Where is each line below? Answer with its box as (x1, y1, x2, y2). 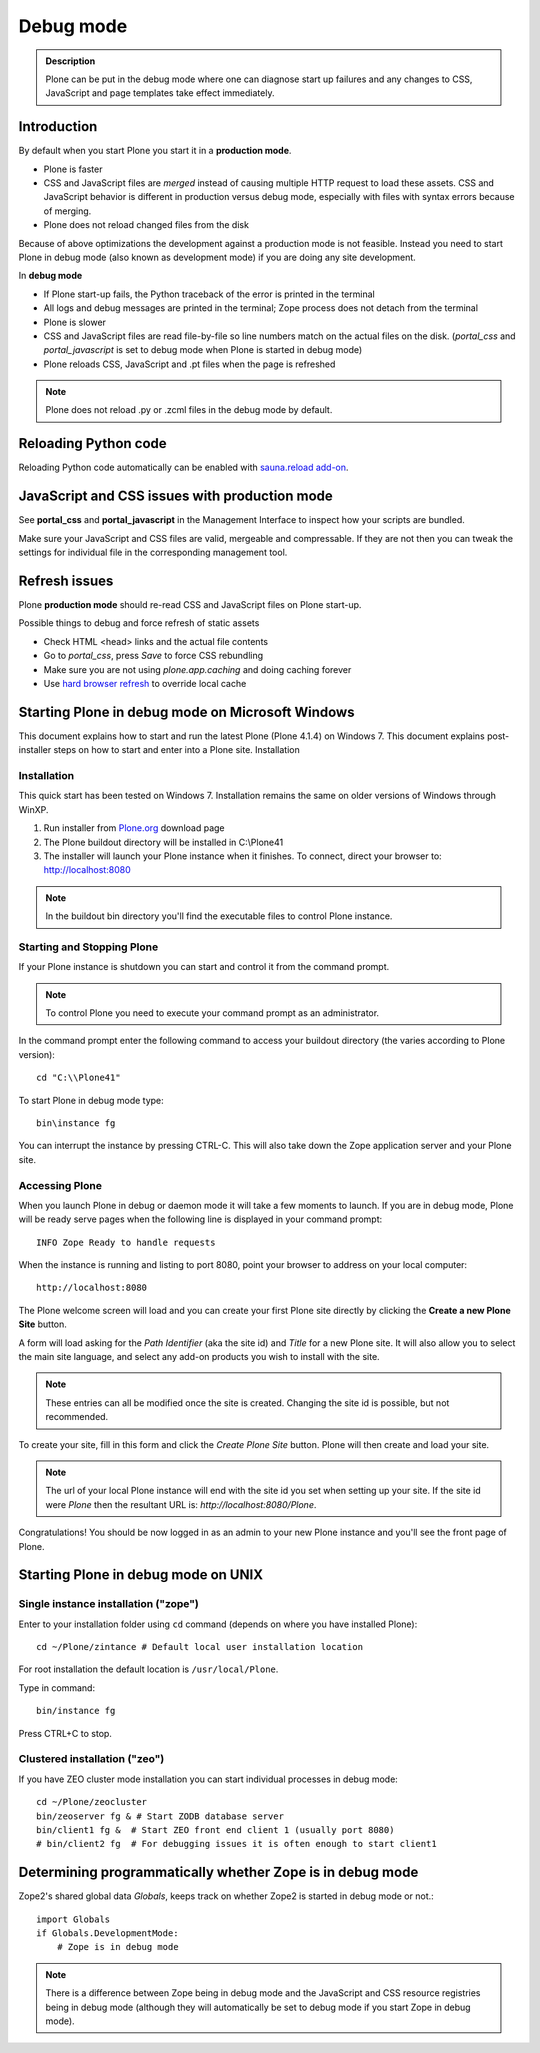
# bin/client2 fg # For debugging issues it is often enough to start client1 (36, 1838, 437, 1850)
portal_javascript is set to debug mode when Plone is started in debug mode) (43, 344, 363, 356)
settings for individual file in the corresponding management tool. (18, 546, 288, 559)
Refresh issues (18, 572, 114, 589)
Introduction (18, 118, 98, 135)
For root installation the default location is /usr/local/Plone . (18, 1663, 279, 1675)
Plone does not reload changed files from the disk (43, 219, 250, 231)
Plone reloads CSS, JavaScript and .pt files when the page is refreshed (43, 358, 336, 370)
